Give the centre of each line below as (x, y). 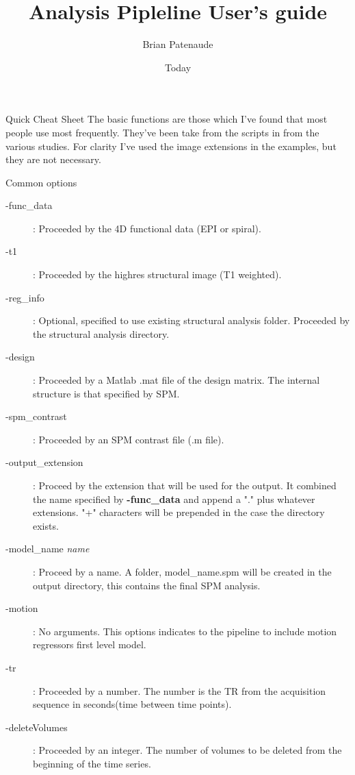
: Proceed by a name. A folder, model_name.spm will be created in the (182, 571)
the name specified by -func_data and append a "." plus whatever (174, 499)
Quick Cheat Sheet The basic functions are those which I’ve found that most (167, 119)
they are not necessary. (53, 159)
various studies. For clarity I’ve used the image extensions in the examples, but (171, 146)
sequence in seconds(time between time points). (132, 704)
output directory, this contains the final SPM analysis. (147, 585)
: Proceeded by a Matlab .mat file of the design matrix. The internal (176, 380)
